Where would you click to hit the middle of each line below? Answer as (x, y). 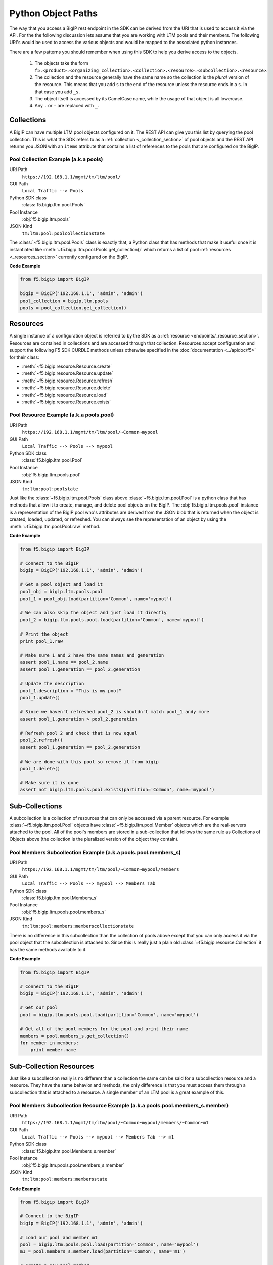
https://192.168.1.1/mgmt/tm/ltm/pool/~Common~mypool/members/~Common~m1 (116, 1123)
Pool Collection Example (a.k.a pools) (56, 159)
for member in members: (50, 1043)
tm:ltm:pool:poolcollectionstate (63, 233)
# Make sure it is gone (50, 783)
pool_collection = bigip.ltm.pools (64, 301)
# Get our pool (39, 1008)
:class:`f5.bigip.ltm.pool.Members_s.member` (69, 1151)
